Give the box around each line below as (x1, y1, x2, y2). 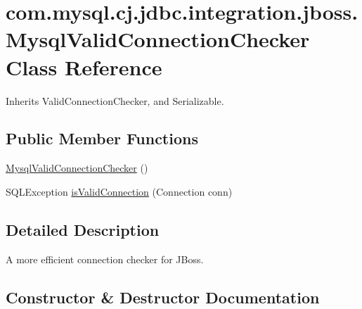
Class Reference (6, 52, 162, 81)
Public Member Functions (6, 127, 198, 149)
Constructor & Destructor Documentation (6, 286, 320, 308)
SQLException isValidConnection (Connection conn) (6, 184, 233, 198)
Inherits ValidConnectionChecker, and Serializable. (6, 93, 224, 108)
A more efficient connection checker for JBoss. (6, 251, 204, 266)
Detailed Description (6, 218, 160, 240)
